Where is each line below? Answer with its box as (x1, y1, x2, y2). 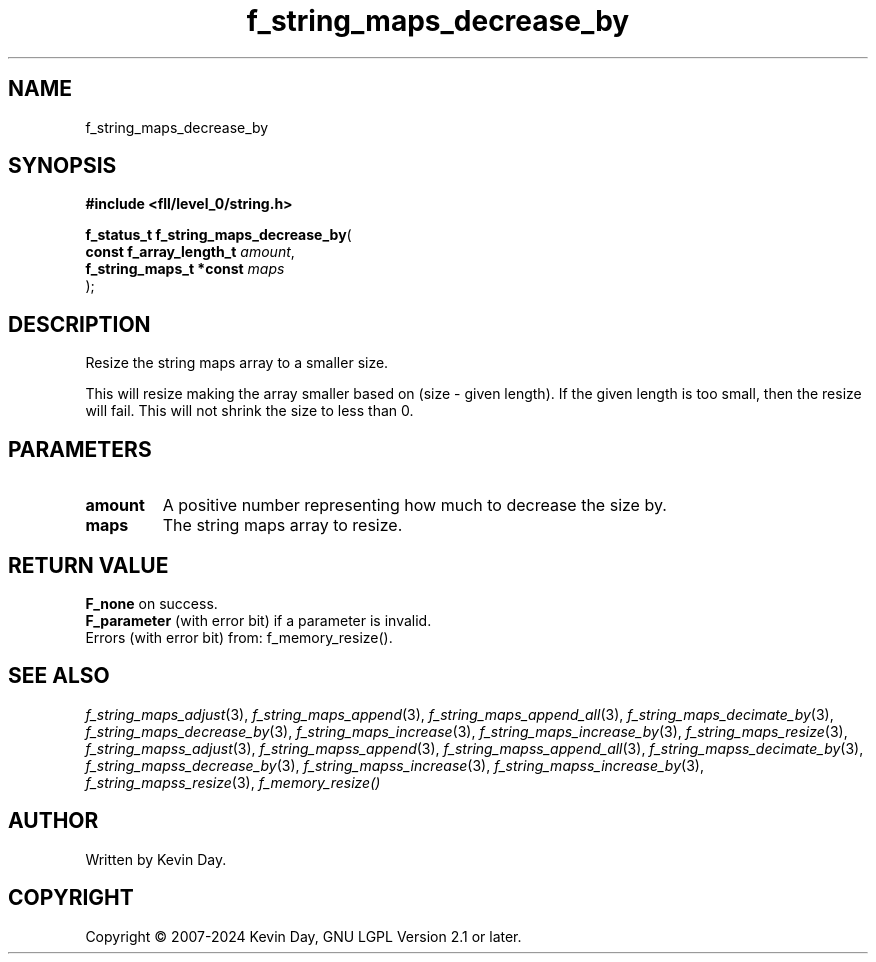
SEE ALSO (8, 663, 110, 689)
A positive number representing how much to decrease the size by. (162, 495, 667, 516)
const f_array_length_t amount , (85, 243, 295, 261)
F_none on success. (85, 594, 218, 612)
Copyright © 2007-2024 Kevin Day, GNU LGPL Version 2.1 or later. (85, 927, 522, 945)
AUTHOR (8, 808, 99, 834)
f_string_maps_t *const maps (85, 260, 285, 278)
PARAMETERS (8, 436, 152, 462)
